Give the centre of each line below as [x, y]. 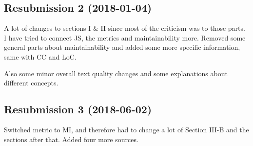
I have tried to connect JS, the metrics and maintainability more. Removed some [125, 37]
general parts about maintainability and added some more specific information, [122, 47]
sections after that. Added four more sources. [71, 139]
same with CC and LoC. [40, 56]
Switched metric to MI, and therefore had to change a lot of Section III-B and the [126, 129]
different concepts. [31, 83]
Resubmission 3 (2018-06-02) [78, 109]
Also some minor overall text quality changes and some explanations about [116, 73]
